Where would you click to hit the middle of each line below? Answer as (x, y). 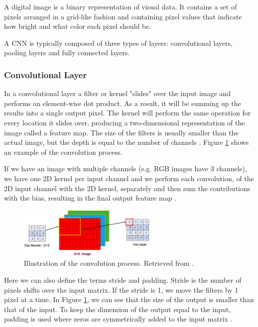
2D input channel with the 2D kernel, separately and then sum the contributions (127, 188)
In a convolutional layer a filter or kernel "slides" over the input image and (117, 93)
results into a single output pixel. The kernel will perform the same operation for (128, 113)
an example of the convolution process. (63, 152)
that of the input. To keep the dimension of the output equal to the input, (118, 309)
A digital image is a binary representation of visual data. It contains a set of (121, 6)
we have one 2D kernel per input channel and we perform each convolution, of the (129, 178)
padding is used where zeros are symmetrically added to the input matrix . (118, 319)
